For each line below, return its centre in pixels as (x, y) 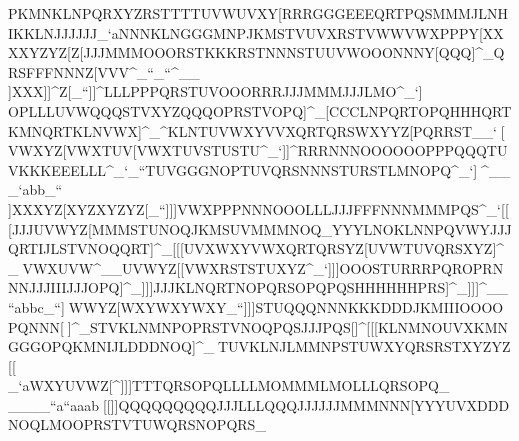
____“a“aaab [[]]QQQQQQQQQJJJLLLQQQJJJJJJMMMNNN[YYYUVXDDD (259, 404)
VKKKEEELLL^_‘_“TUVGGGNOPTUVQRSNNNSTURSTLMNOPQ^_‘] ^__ (259, 169)
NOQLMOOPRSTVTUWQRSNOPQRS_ (137, 424)
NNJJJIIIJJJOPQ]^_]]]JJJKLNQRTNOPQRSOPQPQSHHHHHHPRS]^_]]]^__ (258, 287)
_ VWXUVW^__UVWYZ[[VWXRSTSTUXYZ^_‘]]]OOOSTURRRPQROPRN (256, 267)
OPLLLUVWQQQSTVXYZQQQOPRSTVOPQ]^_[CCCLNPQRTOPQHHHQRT (260, 110)
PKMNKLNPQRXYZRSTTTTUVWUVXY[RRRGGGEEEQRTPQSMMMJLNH (258, 13)
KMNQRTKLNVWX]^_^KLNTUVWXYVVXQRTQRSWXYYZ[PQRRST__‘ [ (256, 130)
